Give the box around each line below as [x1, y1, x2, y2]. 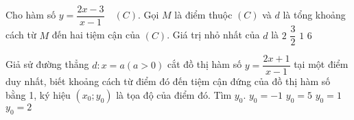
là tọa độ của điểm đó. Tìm [116, 87, 232, 101]
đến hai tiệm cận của [51, 27, 140, 42]
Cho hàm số [5, 8, 56, 22]
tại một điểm [294, 57, 349, 71]
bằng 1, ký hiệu [5, 87, 71, 101]
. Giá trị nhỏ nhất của [167, 27, 260, 42]
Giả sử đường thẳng [5, 57, 89, 71]
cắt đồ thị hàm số [167, 57, 242, 71]
